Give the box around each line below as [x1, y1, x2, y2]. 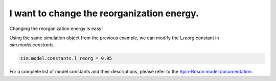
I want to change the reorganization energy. [9, 8, 199, 19]
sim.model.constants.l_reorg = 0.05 [20, 56, 112, 61]
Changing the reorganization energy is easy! [9, 25, 103, 32]
